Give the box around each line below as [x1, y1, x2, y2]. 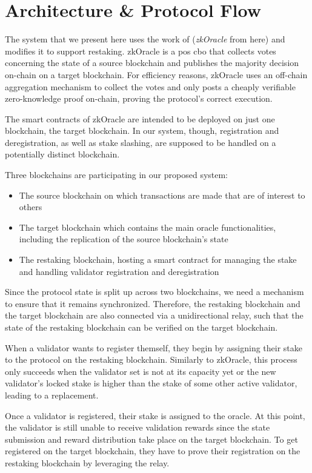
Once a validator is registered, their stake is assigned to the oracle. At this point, [5, 409, 305, 422]
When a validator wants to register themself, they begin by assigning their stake [5, 341, 302, 354]
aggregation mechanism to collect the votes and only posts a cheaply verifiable [5, 80, 296, 93]
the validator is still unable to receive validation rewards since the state [5, 421, 270, 434]
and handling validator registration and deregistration [19, 265, 219, 277]
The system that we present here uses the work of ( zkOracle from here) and [5, 33, 285, 45]
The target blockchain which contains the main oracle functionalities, [19, 220, 276, 233]
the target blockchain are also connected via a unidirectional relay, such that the [5, 309, 304, 322]
